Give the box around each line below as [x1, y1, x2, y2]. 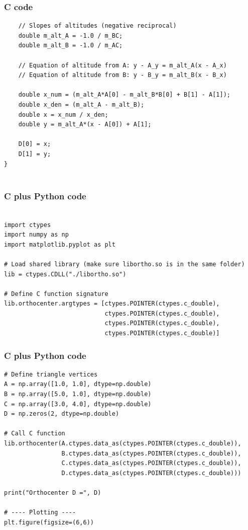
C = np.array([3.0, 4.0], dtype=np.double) [4, 400, 152, 408]
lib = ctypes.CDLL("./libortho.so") [4, 270, 127, 278]
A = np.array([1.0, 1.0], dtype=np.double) [4, 381, 152, 388]
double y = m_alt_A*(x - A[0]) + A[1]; [18, 121, 152, 128]
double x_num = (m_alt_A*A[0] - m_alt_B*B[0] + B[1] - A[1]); [18, 91, 231, 99]
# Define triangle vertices [4, 370, 98, 378]
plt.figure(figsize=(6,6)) [4, 518, 94, 526]
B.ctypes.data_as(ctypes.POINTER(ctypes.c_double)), [61, 449, 241, 457]
